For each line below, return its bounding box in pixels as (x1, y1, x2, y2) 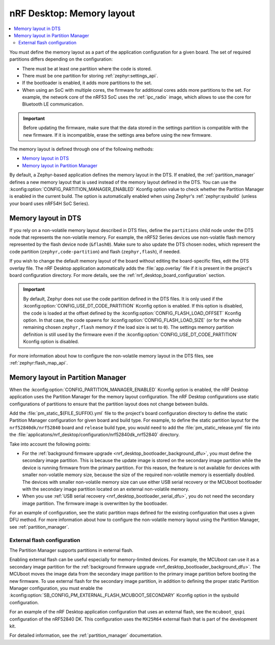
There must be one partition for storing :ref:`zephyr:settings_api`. (22, 72, 158, 79)
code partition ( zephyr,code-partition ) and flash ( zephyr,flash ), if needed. (9, 248, 181, 254)
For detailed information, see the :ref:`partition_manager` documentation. (9, 632, 163, 638)
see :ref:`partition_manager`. (9, 524, 69, 530)
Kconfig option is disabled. (23, 339, 79, 345)
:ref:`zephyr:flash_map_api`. (9, 359, 68, 366)
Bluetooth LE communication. (22, 101, 84, 107)
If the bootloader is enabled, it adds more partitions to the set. (22, 80, 152, 86)
